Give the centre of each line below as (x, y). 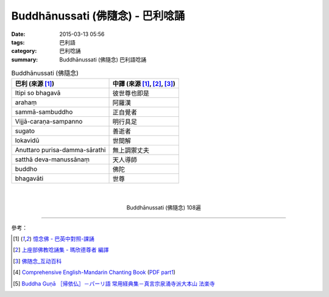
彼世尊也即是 (131, 93)
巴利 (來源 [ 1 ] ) (35, 84)
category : (24, 51)
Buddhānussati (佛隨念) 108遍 (164, 208)
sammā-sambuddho (44, 112)
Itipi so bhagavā (38, 93)
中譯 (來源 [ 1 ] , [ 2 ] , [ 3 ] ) (144, 84)
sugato (25, 131)
